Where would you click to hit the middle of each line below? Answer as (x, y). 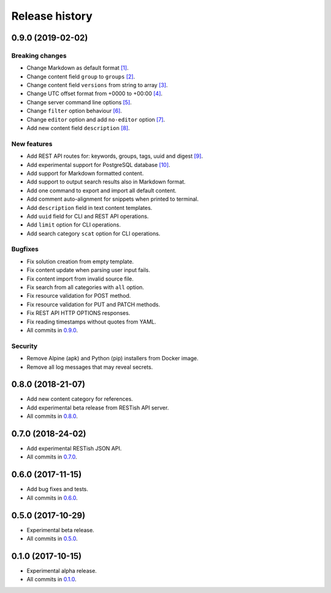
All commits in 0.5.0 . (52, 539)
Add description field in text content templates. (89, 207)
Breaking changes (39, 55)
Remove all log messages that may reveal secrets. (90, 367)
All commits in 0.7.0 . (52, 457)
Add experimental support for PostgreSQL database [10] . (99, 165)
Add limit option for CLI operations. (74, 225)
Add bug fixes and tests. (58, 489)
